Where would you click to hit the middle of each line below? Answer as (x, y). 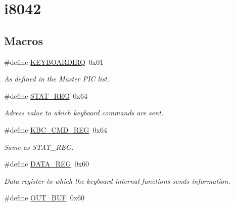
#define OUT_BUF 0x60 (44, 198)
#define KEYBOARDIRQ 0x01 (54, 61)
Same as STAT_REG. (39, 147)
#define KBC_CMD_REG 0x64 (56, 129)
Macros (24, 40)
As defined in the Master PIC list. (57, 79)
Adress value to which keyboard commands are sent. (84, 113)
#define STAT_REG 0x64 (46, 95)
